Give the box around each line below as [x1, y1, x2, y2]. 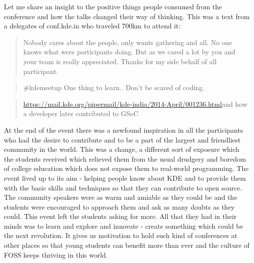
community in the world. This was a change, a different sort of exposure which [4, 144, 240, 154]
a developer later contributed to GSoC [23, 108, 139, 119]
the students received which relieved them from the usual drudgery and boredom [4, 153, 246, 164]
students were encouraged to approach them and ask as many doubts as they [4, 201, 235, 212]
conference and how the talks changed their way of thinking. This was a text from [4, 11, 250, 21]
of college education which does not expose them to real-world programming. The [4, 163, 249, 173]
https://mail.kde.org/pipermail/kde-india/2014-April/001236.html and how [23, 98, 248, 109]
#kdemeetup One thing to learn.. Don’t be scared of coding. [23, 82, 205, 93]
